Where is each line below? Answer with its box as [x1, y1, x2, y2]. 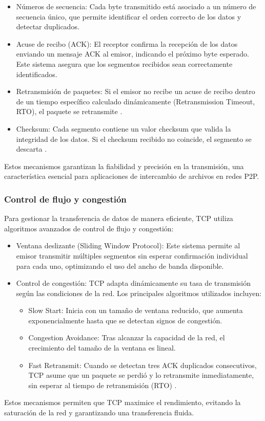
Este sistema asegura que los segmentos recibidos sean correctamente [16, 58, 233, 69]
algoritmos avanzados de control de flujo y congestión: [4, 223, 174, 233]
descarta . [16, 143, 47, 154]
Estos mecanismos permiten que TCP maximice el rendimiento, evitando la [4, 397, 241, 408]
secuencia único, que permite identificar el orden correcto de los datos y [16, 11, 241, 22]
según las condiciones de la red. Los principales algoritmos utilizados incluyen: [16, 287, 262, 298]
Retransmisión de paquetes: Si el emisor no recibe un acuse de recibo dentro [16, 86, 255, 97]
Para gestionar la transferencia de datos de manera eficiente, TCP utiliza [4, 213, 233, 224]
